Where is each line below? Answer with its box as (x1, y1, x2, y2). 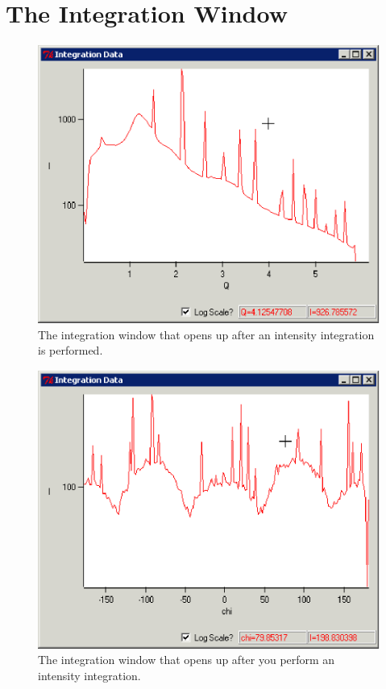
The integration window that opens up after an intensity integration (38, 326, 375, 342)
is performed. (38, 342, 103, 359)
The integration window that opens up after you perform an (38, 651, 335, 668)
